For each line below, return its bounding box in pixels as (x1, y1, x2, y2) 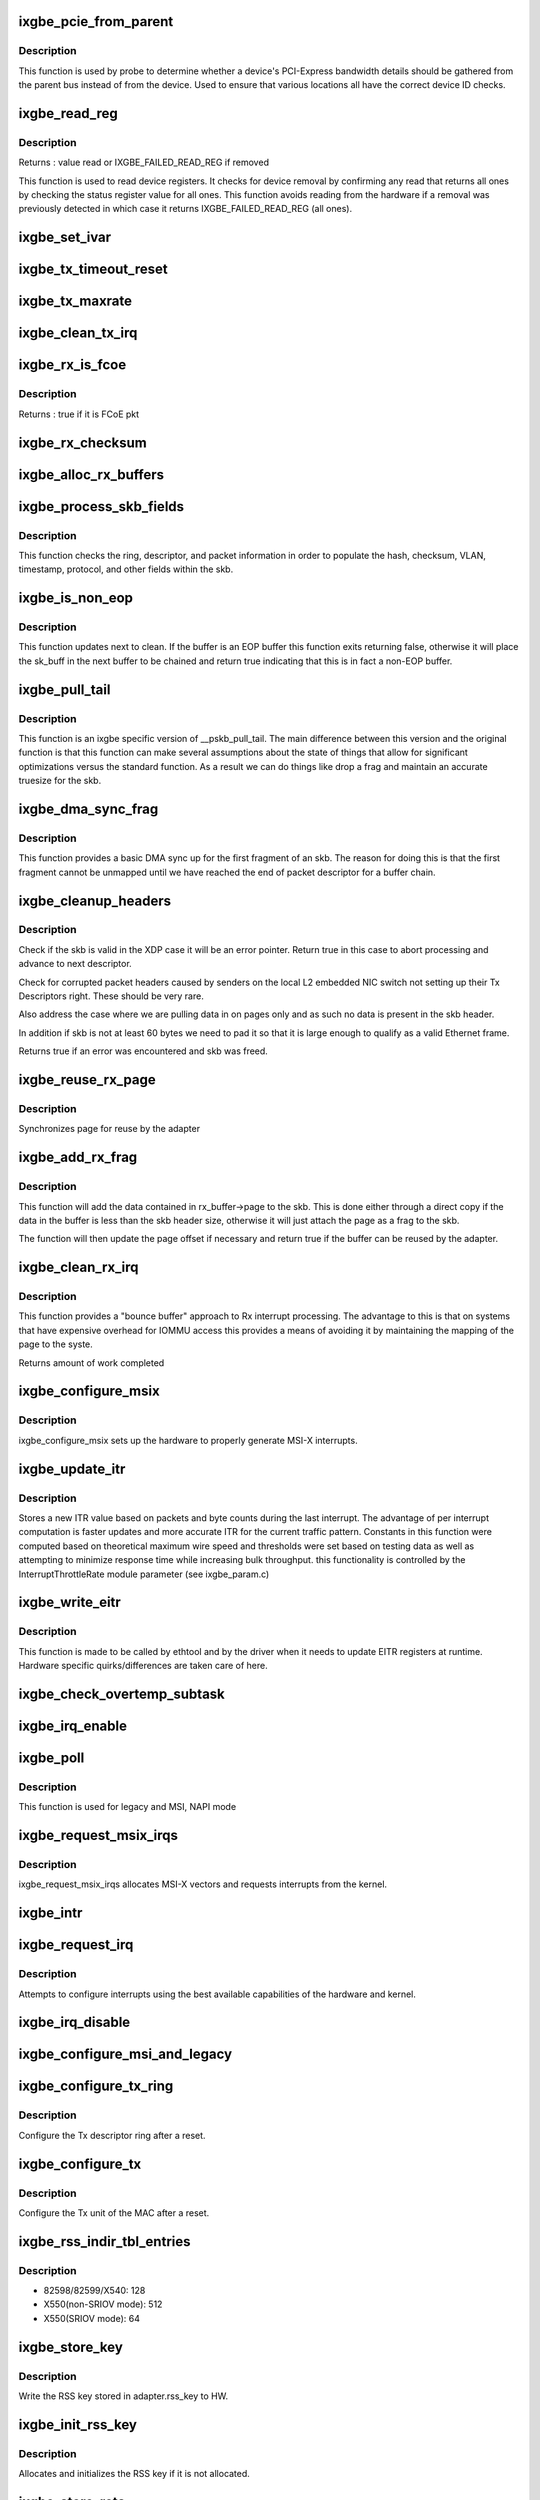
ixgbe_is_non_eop (18, 590, 134, 607)
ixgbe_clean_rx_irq (18, 1259, 139, 1276)
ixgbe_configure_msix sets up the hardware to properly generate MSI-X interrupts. (18, 1434, 359, 1446)
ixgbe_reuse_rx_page (18, 1071, 156, 1089)
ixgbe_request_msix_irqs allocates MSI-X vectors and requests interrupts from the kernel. (18, 1878, 388, 1890)
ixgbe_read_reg (18, 105, 119, 122)
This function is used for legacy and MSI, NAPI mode (18, 1801, 237, 1813)
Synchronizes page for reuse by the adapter (18, 1123, 200, 1135)
